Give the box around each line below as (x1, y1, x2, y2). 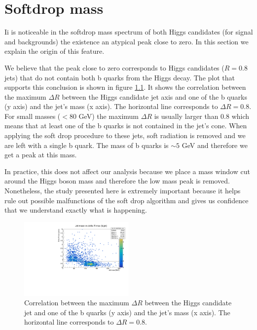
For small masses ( (4, 110, 61, 121)
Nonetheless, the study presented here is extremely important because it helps (4, 185, 241, 196)
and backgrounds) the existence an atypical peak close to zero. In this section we (4, 36, 249, 46)
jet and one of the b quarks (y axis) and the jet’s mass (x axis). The (24, 307, 230, 317)
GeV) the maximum (78, 110, 139, 121)
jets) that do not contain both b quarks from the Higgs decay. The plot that (4, 72, 235, 82)
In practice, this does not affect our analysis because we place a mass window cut (4, 166, 250, 176)
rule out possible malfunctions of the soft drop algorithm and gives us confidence (4, 195, 249, 205)
